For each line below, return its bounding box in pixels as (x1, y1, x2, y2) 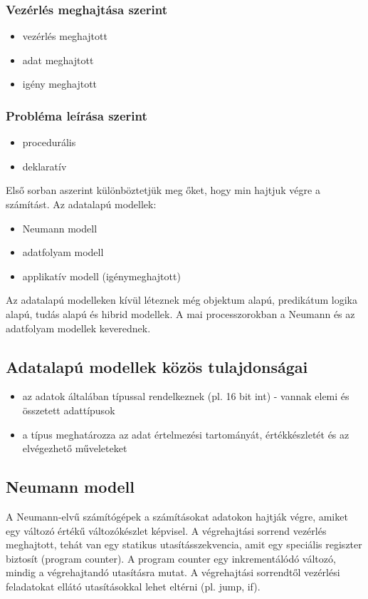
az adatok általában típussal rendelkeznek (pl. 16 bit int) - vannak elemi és (22, 389, 349, 404)
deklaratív (22, 158, 67, 173)
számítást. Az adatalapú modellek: (6, 197, 157, 211)
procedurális (22, 135, 76, 150)
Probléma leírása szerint (6, 106, 147, 124)
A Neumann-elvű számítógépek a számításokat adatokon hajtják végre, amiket (6, 508, 348, 523)
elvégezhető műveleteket (22, 441, 127, 456)
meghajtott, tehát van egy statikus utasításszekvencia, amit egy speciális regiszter (6, 537, 362, 552)
